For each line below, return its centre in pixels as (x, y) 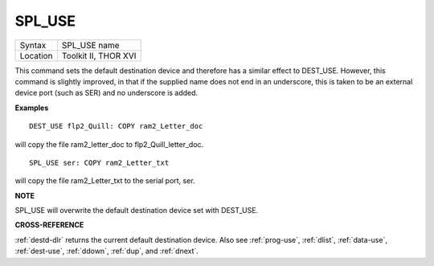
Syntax (33, 45)
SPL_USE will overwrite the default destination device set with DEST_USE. (137, 211)
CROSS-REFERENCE (49, 225)
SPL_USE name (90, 45)
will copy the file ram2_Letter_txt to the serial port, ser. (105, 181)
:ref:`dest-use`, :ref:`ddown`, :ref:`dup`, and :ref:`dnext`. (106, 251)
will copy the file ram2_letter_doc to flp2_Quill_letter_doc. (109, 144)
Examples (32, 108)
